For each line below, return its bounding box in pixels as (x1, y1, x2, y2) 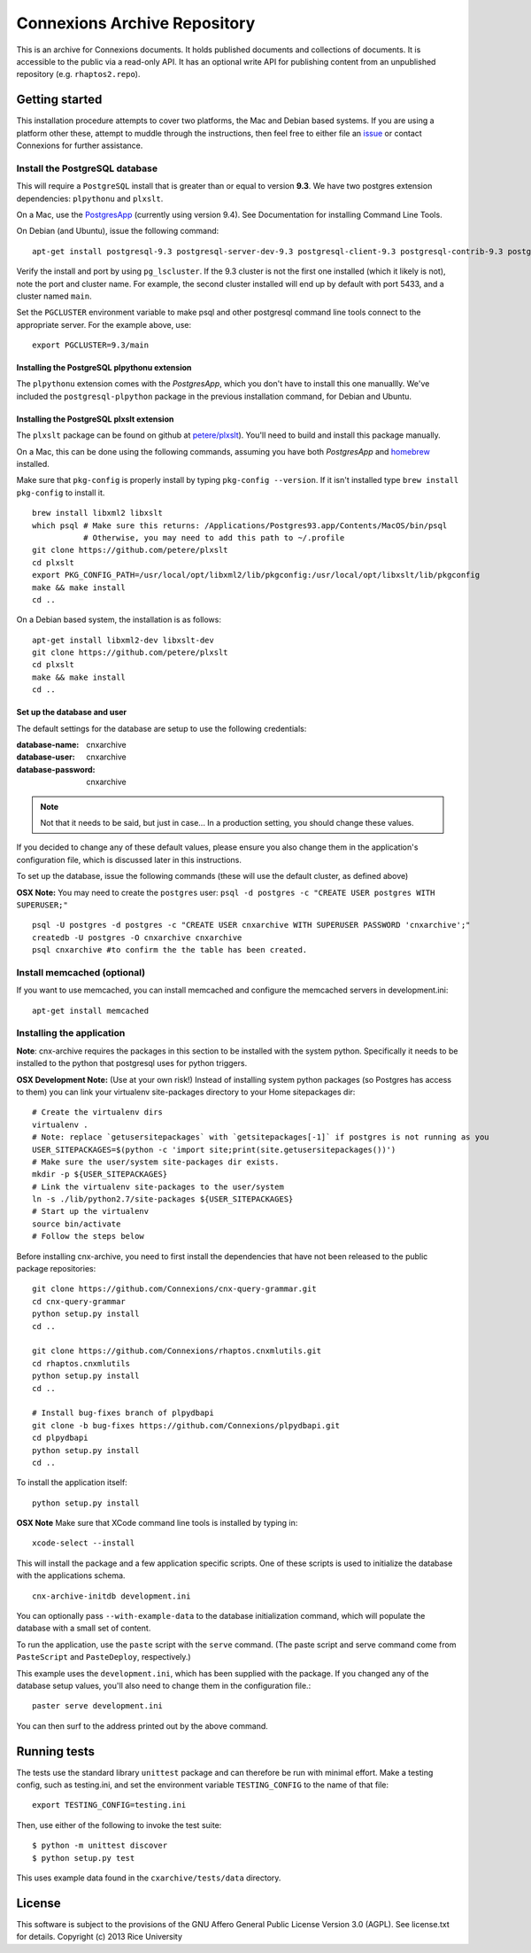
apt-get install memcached (32, 1006, 150, 1015)
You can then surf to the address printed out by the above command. (16, 1720, 269, 1731)
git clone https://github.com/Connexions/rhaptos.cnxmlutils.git (32, 1346, 322, 1356)
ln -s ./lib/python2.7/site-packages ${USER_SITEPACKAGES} (32, 1194, 294, 1204)
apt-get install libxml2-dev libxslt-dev (32, 634, 214, 645)
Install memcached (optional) (16, 966, 146, 978)
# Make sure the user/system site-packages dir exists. (32, 1156, 280, 1167)
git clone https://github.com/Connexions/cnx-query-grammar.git (32, 1284, 318, 1294)
